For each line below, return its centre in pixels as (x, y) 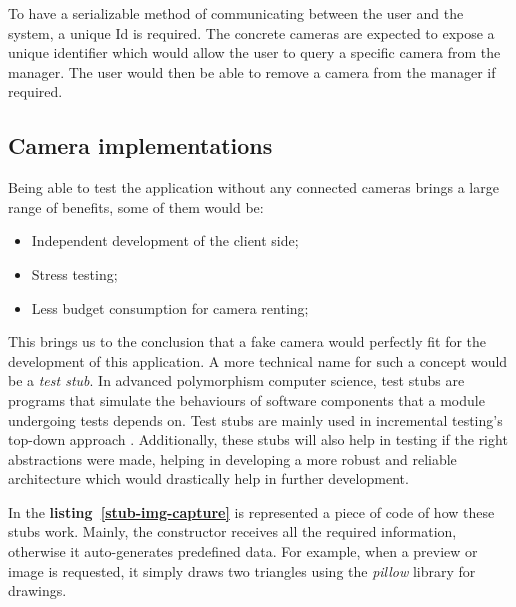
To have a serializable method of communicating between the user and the (236, 13)
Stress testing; (74, 273)
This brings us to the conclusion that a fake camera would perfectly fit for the (247, 341)
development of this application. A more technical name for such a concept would (258, 360)
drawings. (37, 590)
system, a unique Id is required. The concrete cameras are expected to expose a (251, 32)
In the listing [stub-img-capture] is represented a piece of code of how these (251, 511)
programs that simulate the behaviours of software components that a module (246, 399)
